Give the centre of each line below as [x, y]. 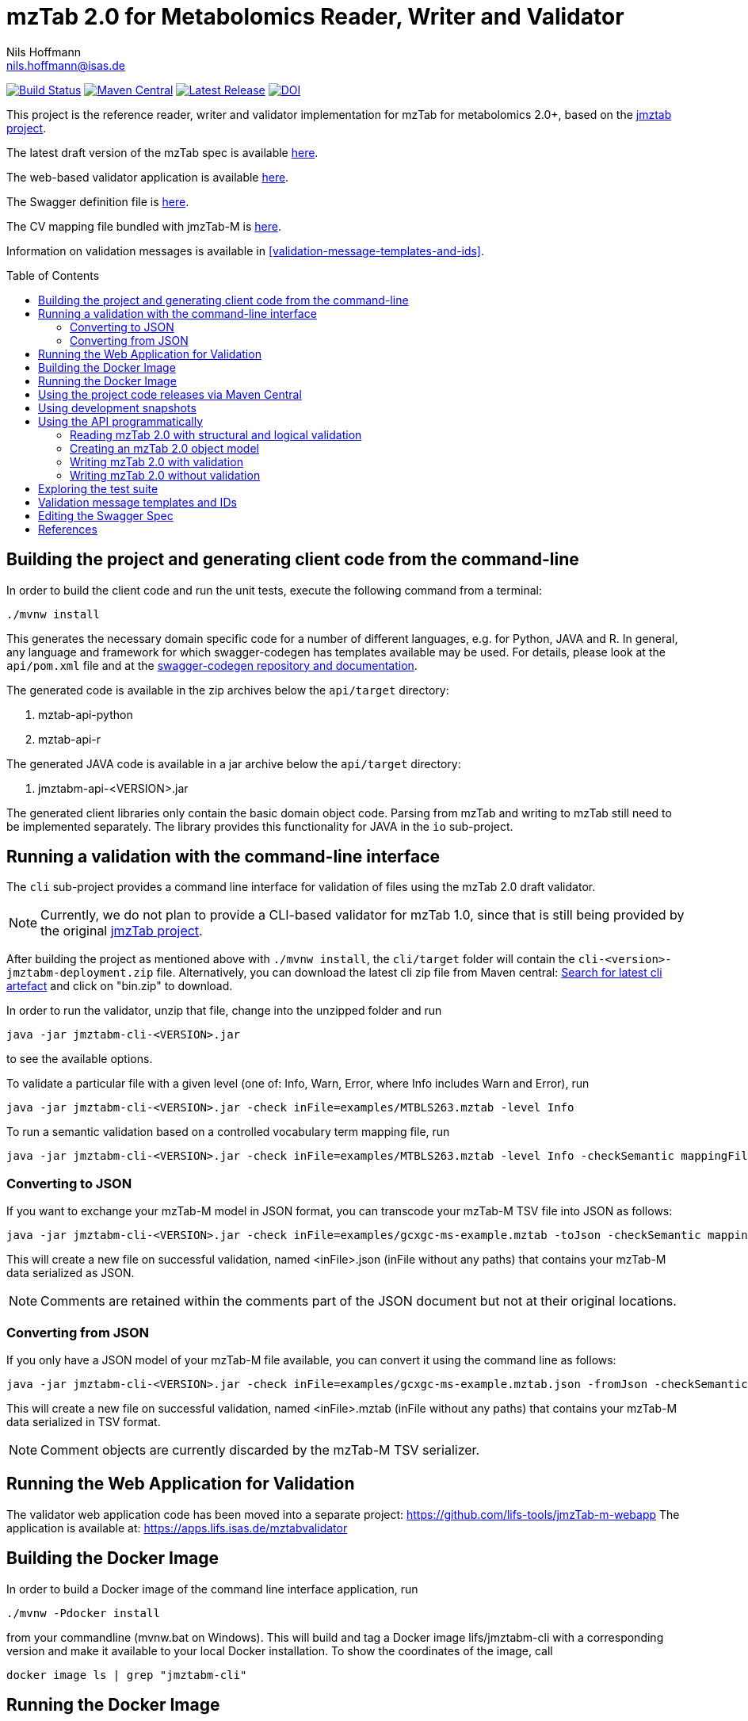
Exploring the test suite [98, 488]
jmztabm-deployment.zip [80, 973]
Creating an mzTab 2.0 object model [164, 448]
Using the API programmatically [121, 421]
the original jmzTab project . [122, 931]
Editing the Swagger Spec [106, 515]
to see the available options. [80, 1059]
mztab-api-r [70, 739]
